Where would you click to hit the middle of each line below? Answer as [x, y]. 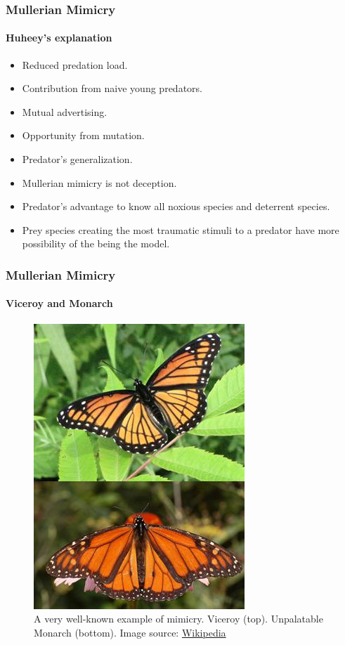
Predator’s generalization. [77, 159]
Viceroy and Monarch [59, 303]
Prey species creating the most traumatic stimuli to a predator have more [181, 229]
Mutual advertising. [65, 111]
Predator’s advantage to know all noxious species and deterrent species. [176, 206]
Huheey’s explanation [59, 38]
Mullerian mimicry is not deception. [99, 182]
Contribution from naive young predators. [112, 88]
